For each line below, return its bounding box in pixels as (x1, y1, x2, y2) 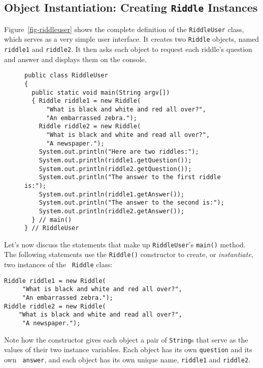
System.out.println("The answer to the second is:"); (39, 199, 224, 207)
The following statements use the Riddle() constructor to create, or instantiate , (4, 249, 253, 260)
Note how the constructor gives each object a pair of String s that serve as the (4, 334, 248, 345)
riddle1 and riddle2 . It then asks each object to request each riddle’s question (4, 44, 252, 54)
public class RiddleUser (24, 72, 108, 79)
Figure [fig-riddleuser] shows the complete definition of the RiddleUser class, (4, 23, 244, 34)
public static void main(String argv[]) (31, 89, 170, 96)
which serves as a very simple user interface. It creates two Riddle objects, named (4, 34, 259, 44)
